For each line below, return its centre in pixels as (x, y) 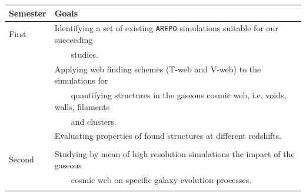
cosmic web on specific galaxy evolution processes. (161, 179)
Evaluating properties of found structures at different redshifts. (168, 136)
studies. (84, 54)
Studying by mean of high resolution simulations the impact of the (174, 153)
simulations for (81, 80)
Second (21, 159)
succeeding (74, 39)
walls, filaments (82, 106)
